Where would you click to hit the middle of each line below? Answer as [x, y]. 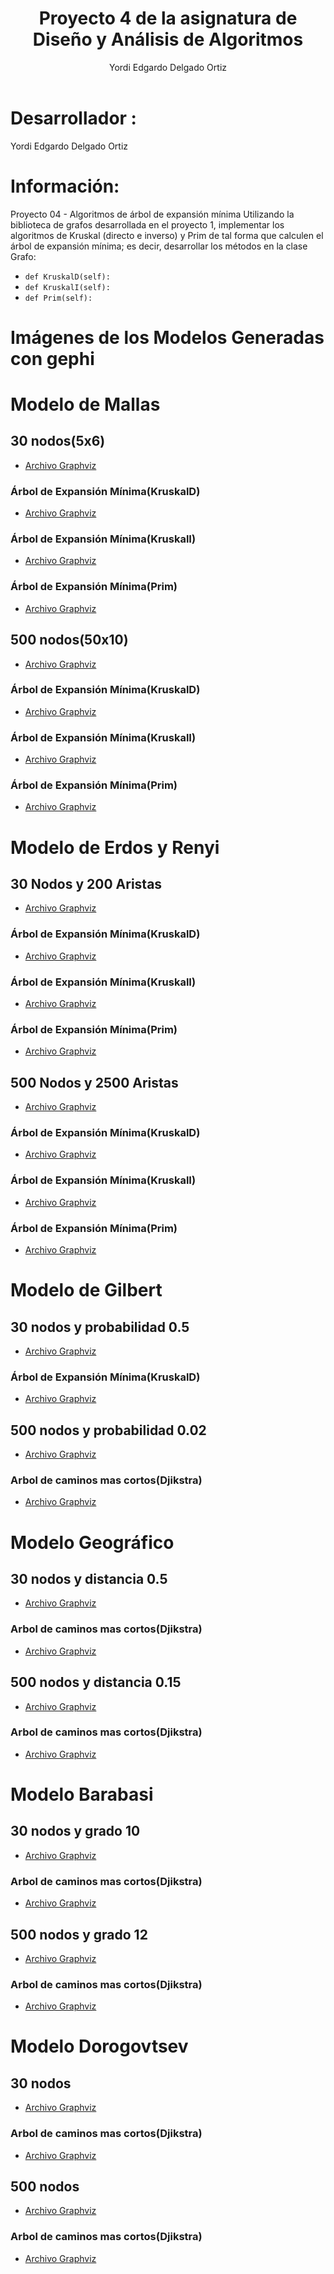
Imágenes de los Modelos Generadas [167, 337]
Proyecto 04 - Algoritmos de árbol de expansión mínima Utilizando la [152, 214]
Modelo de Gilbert [86, 1290]
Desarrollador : [73, 118]
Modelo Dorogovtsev [99, 2046]
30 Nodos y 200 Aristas [86, 883]
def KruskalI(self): [67, 287]
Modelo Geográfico [92, 1542]
